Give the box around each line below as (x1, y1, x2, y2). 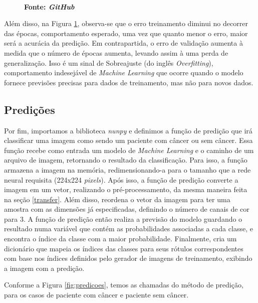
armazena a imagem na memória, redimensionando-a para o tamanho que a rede (4, 164, 251, 175)
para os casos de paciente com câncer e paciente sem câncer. (4, 289, 189, 300)
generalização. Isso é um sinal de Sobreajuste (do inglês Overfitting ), (4, 57, 213, 68)
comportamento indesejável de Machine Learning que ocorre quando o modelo (4, 67, 243, 78)
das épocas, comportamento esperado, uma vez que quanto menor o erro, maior (4, 28, 248, 38)
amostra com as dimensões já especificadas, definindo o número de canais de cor (4, 204, 249, 214)
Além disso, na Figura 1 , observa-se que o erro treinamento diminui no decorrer (4, 18, 248, 29)
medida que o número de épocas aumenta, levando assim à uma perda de (4, 47, 228, 58)
